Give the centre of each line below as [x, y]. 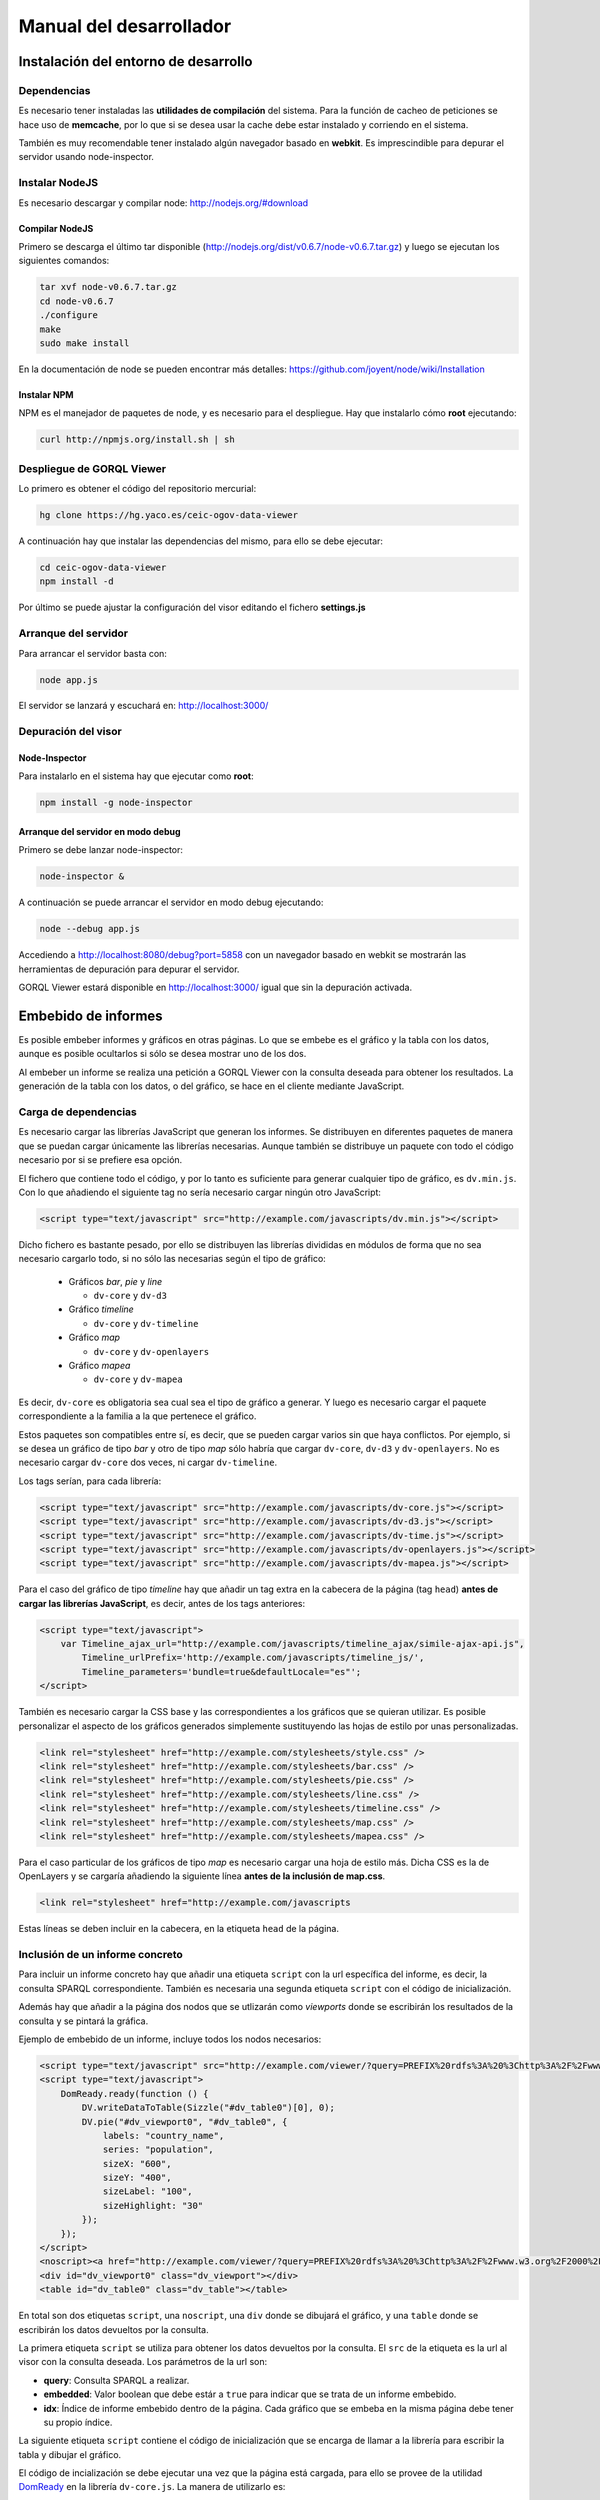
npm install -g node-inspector [116, 803]
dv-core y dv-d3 [130, 1296]
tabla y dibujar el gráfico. [70, 2454]
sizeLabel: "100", [148, 2191]
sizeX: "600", [137, 2163]
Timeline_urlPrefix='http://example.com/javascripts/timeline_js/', [253, 1658]
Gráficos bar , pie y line [115, 1281]
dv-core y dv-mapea [138, 1379]
